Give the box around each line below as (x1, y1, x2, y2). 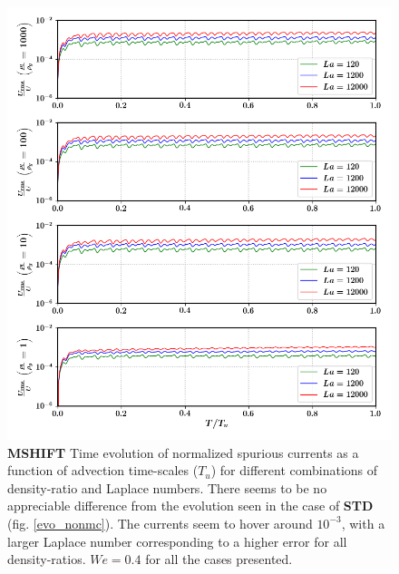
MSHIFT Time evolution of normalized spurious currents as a (7, 443, 359, 462)
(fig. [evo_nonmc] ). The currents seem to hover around (7, 513, 313, 532)
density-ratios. (7, 550, 86, 569)
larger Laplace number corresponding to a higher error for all (7, 531, 347, 550)
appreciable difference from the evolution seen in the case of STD (7, 496, 374, 515)
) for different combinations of (210, 461, 378, 480)
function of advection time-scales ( (7, 461, 199, 480)
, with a (341, 513, 385, 532)
